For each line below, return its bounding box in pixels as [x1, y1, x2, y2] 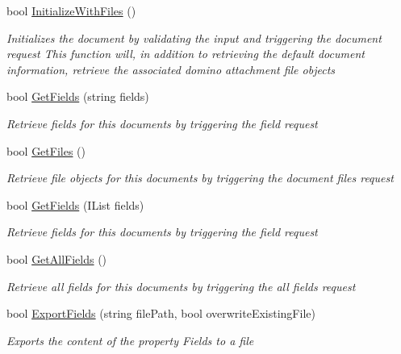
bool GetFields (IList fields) [6, 196, 144, 213]
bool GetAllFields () [6, 250, 107, 267]
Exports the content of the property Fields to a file [6, 331, 254, 348]
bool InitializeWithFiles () [6, 2, 136, 19]
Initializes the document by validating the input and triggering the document [6, 29, 382, 46]
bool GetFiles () [6, 142, 86, 159]
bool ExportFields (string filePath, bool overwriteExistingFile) [6, 305, 315, 322]
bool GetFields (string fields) [6, 88, 149, 105]
